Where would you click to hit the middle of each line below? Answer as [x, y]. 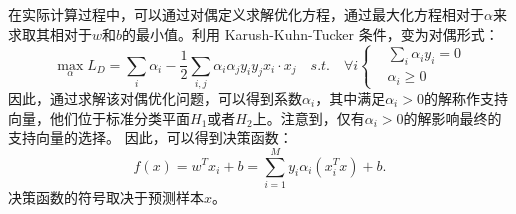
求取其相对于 [50, 33]
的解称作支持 [465, 97]
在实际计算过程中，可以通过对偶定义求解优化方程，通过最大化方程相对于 [246, 14]
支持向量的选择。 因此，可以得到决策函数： [150, 137]
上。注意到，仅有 [308, 117]
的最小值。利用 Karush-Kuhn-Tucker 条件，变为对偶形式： [310, 33]
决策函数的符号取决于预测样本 [106, 196]
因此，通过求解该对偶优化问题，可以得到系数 [155, 97]
